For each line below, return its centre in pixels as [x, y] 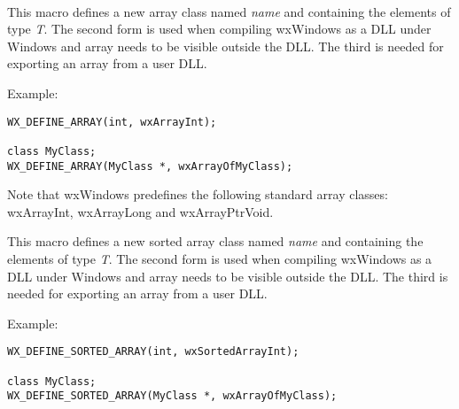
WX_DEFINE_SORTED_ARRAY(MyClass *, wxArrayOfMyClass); [172, 396]
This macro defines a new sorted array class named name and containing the [215, 241]
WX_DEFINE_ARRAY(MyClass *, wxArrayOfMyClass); [150, 166]
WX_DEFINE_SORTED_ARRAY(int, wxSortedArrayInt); [153, 352]
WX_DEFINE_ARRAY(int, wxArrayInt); [112, 122]
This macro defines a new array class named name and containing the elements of [229, 11]
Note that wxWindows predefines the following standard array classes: [198, 194]
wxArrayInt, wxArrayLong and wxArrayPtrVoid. [140, 211]
